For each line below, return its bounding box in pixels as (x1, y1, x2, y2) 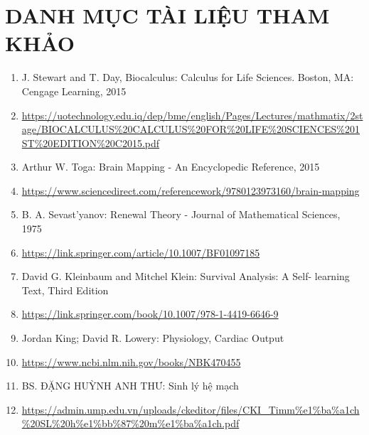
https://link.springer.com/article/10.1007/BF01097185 (21, 245, 260, 259)
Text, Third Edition (21, 282, 109, 297)
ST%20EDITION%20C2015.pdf (21, 135, 160, 150)
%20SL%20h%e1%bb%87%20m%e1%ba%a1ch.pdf (21, 416, 240, 431)
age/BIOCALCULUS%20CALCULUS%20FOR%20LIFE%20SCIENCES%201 (21, 122, 360, 136)
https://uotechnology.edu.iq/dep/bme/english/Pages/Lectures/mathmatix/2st (21, 107, 363, 122)
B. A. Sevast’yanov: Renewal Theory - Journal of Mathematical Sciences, (21, 207, 341, 222)
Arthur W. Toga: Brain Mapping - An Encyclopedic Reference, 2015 (21, 159, 320, 174)
